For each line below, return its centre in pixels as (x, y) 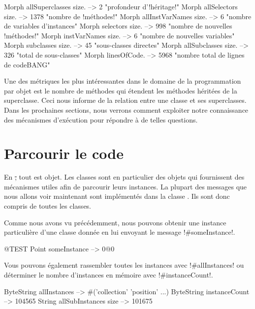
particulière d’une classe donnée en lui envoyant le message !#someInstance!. (120, 232)
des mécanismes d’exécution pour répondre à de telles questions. (101, 119)
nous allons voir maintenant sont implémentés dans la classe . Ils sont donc (117, 196)
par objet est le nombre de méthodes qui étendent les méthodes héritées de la (121, 90)
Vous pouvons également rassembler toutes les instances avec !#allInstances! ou (124, 265)
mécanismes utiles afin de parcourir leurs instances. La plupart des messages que (126, 186)
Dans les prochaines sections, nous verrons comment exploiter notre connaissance (126, 109)
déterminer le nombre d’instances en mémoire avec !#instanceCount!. (109, 275)
